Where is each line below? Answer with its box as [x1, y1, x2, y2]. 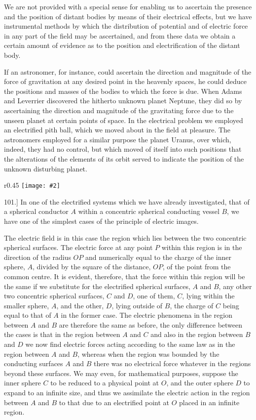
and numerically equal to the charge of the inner [85, 252, 231, 262]
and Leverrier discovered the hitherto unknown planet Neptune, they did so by [4, 95, 242, 106]
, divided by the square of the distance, [33, 261, 151, 272]
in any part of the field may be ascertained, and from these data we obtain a [4, 30, 236, 41]
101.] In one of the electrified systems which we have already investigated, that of [4, 196, 250, 207]
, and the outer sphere [166, 378, 233, 388]
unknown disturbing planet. [4, 163, 87, 173]
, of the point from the [162, 261, 231, 272]
